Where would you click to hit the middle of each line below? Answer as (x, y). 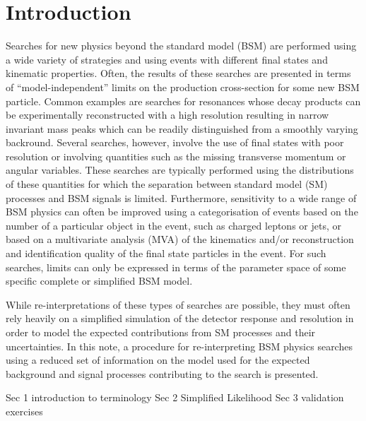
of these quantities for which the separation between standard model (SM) (167, 184)
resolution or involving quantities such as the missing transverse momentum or (176, 156)
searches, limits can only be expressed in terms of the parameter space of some (176, 267)
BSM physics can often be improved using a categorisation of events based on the (182, 212)
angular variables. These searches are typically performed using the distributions (180, 170)
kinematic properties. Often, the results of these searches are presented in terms (178, 73)
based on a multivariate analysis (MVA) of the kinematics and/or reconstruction (180, 239)
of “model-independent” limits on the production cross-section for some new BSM (183, 87)
